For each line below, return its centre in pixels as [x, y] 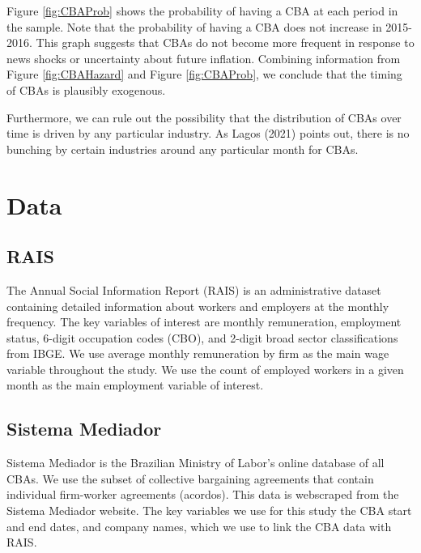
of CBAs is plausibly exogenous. [86, 89]
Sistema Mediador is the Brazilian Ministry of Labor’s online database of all [196, 463]
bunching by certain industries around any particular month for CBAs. [183, 149]
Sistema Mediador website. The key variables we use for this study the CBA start [209, 510]
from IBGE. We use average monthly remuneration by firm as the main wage [198, 353]
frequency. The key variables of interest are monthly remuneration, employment [204, 322]
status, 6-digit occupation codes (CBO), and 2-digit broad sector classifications [202, 337]
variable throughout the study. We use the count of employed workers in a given [205, 369]
